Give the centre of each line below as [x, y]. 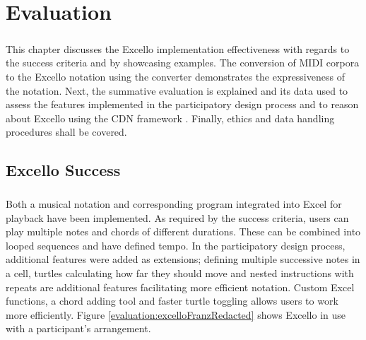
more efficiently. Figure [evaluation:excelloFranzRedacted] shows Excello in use [176, 314]
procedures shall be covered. [66, 132]
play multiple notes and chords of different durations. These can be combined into [183, 231]
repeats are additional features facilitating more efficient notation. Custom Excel [180, 287]
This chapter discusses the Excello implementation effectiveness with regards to [178, 48]
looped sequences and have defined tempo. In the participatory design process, [176, 245]
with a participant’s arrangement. [78, 328]
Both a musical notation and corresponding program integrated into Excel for [174, 204]
